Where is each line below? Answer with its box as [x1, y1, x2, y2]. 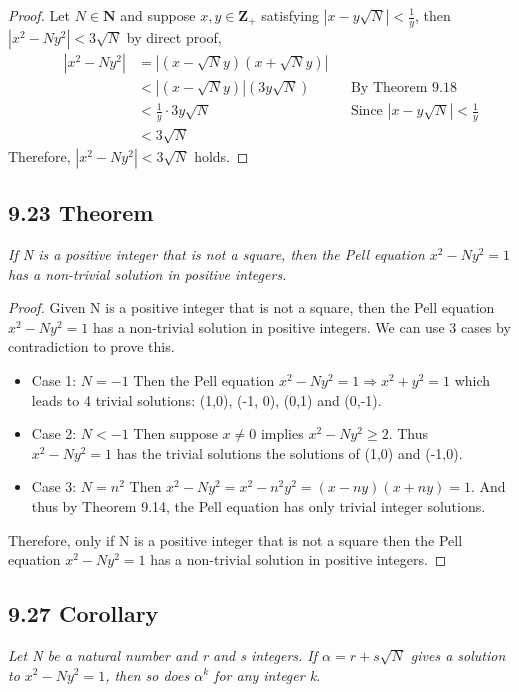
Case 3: [31, 476, 77, 497]
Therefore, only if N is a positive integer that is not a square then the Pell [8, 529, 463, 550]
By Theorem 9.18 [350, 80, 457, 95]
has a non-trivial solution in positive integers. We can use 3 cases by [92, 316, 511, 337]
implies [260, 423, 304, 444]
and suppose [120, 5, 196, 25]
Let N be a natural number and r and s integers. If [8, 644, 318, 665]
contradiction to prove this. [8, 336, 175, 357]
